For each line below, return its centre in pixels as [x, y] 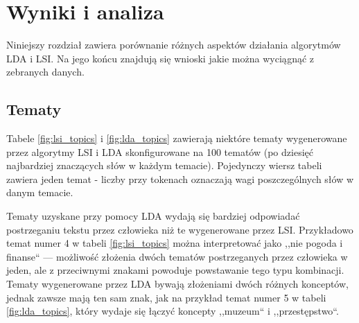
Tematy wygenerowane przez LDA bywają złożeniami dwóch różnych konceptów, [177, 284]
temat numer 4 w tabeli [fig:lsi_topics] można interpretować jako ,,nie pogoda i [175, 243]
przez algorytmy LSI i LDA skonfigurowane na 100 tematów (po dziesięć [160, 151]
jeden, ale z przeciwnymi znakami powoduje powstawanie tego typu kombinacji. [175, 270]
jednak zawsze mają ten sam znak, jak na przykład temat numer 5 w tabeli [166, 297]
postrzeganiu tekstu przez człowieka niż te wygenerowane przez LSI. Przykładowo [180, 229]
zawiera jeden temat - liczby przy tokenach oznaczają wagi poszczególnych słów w [180, 178]
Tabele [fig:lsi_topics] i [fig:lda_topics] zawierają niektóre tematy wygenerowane [177, 138]
